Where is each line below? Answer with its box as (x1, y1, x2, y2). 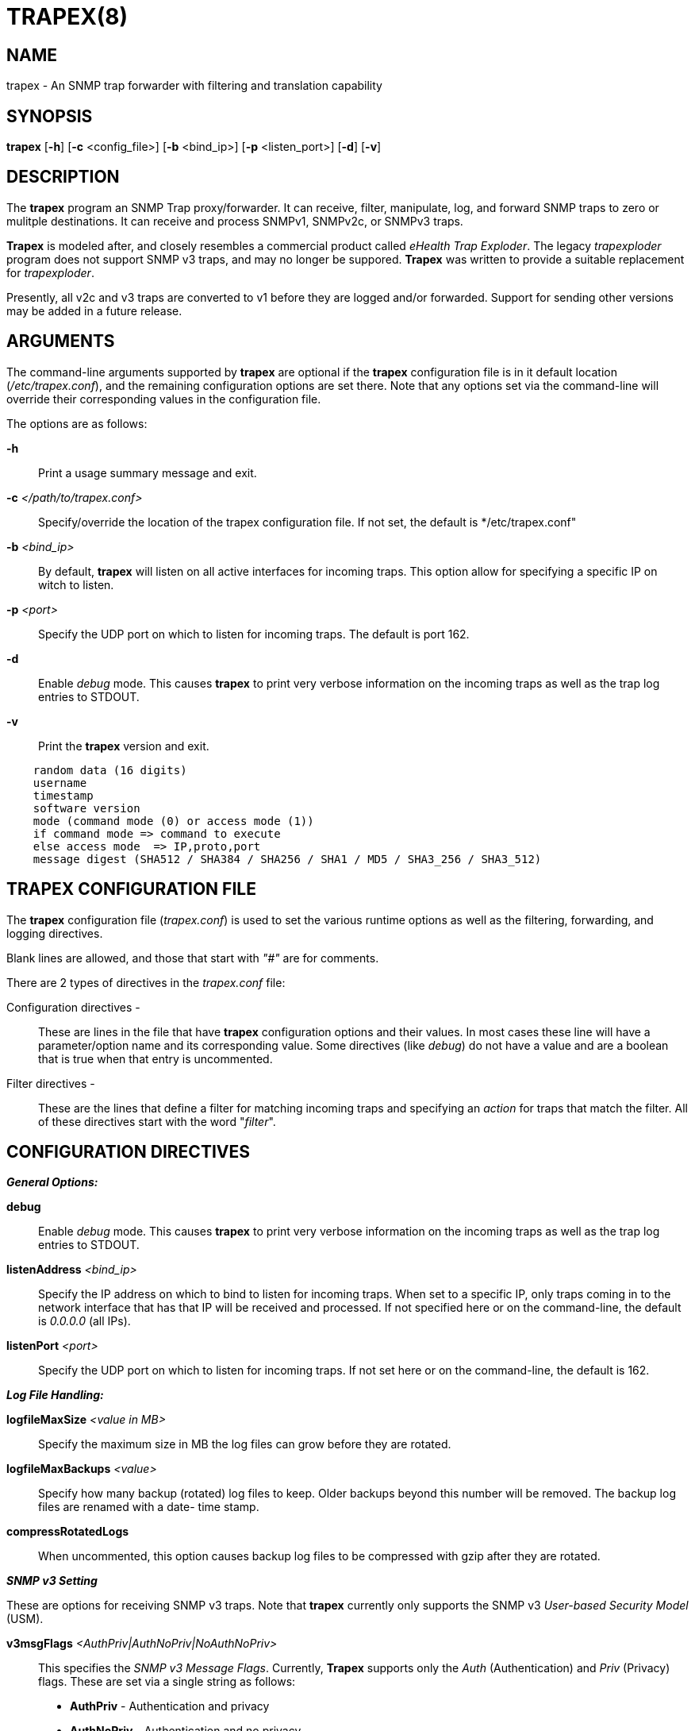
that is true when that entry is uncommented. (38, 1051, 273, 1066)
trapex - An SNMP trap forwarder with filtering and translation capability (6, 79, 382, 93)
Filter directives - (6, 1076, 95, 1090)
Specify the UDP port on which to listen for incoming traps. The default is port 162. (38, 626, 470, 641)
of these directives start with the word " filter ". (38, 1114, 276, 1128)
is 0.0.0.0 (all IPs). (38, 1314, 131, 1328)
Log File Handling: (6, 1388, 104, 1402)
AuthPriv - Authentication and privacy (70, 1699, 270, 1714)
